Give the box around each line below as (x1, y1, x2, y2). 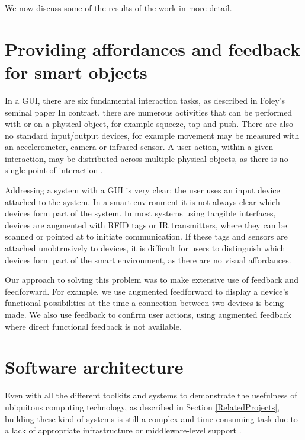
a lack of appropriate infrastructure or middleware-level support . (5, 424, 242, 436)
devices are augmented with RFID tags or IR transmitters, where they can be (5, 218, 287, 231)
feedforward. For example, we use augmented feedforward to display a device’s (5, 285, 288, 297)
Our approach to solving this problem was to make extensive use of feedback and (5, 273, 298, 286)
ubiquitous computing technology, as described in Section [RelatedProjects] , (5, 400, 280, 413)
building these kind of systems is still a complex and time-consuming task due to (5, 412, 298, 425)
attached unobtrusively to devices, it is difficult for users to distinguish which (5, 242, 285, 254)
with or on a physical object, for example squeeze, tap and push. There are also (5, 117, 293, 130)
